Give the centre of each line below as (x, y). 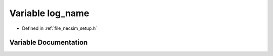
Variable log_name (49, 13)
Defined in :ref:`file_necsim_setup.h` (60, 28)
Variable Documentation (49, 43)
